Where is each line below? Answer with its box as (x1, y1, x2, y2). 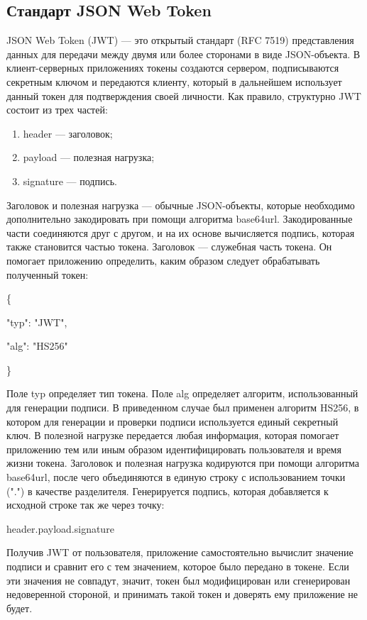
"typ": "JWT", (6, 314, 67, 329)
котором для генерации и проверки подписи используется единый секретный (6, 414, 339, 428)
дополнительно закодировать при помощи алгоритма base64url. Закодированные (6, 211, 353, 226)
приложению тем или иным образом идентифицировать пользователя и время (6, 441, 341, 456)
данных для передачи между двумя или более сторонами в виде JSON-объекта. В (6, 46, 361, 61)
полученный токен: (6, 267, 89, 282)
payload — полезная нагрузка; (23, 150, 155, 165)
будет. (6, 600, 33, 615)
